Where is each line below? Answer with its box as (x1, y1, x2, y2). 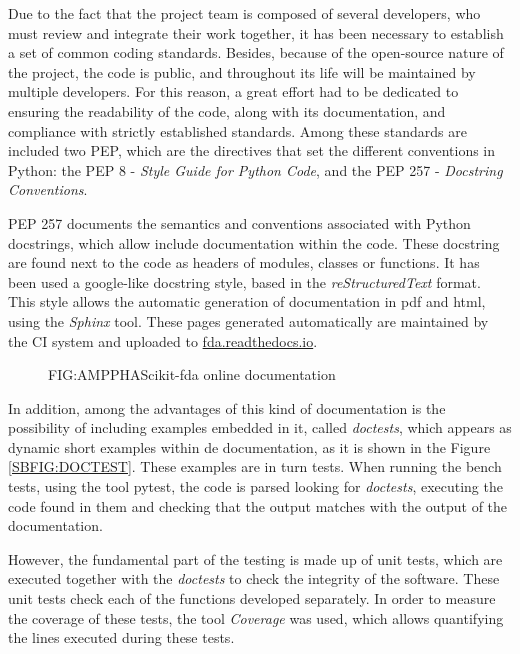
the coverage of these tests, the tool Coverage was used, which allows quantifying (8, 607, 504, 628)
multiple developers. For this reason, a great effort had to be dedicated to (8, 81, 459, 102)
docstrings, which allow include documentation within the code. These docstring (8, 232, 500, 253)
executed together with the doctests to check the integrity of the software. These (8, 568, 500, 589)
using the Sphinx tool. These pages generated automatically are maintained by (8, 310, 489, 331)
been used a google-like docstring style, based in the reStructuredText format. (8, 271, 481, 292)
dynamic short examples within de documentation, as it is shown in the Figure (8, 436, 491, 457)
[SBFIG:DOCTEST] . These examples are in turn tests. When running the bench (8, 456, 502, 477)
